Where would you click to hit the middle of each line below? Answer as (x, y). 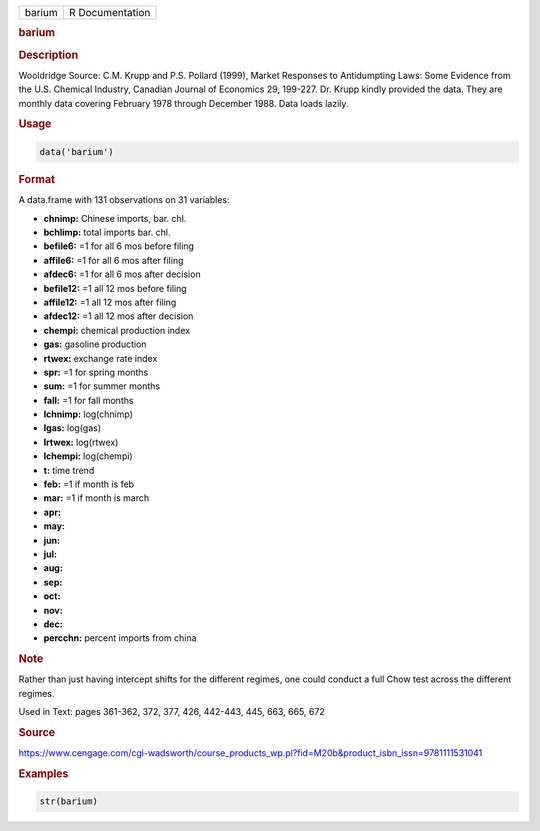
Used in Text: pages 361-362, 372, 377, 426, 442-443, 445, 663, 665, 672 (171, 712)
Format (36, 179)
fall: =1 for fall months (88, 400)
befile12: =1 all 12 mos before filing (115, 288)
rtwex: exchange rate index (100, 358)
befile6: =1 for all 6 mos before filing (119, 246)
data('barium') (76, 151)
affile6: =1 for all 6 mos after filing (113, 260)
